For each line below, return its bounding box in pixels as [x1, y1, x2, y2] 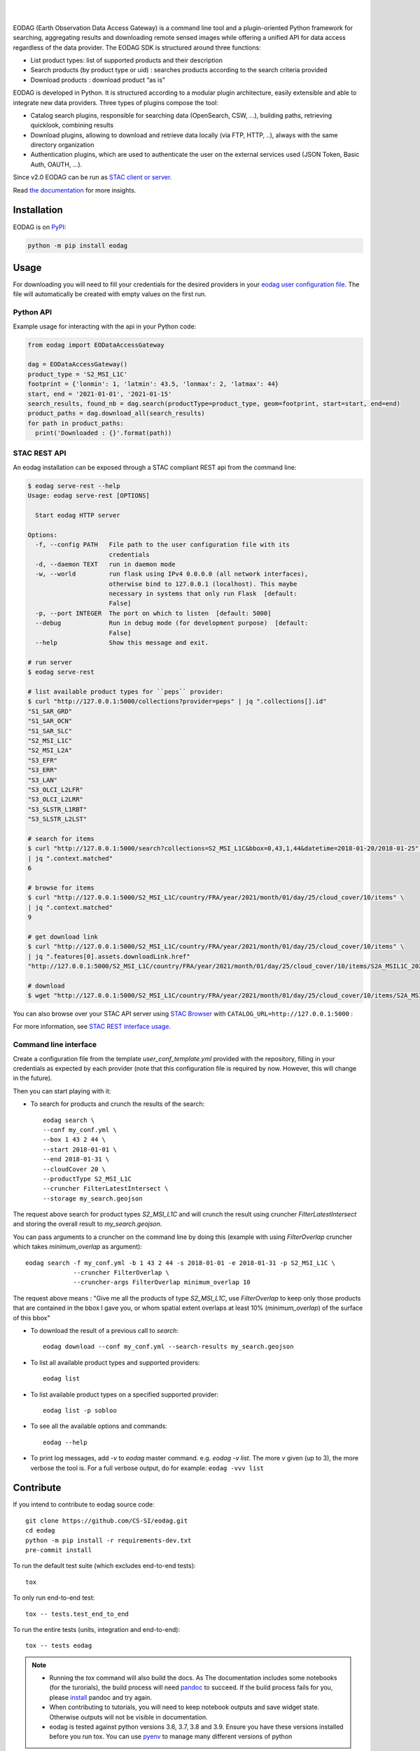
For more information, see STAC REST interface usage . [13, 1023, 171, 1031]
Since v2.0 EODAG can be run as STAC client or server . [13, 173, 172, 181]
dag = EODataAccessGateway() [27, 361, 128, 368]
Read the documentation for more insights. [13, 186, 136, 194]
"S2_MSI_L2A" [27, 747, 73, 754]
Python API [13, 307, 52, 317]
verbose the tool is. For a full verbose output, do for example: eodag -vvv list [30, 1464, 265, 1472]
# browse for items [27, 883, 94, 892]
